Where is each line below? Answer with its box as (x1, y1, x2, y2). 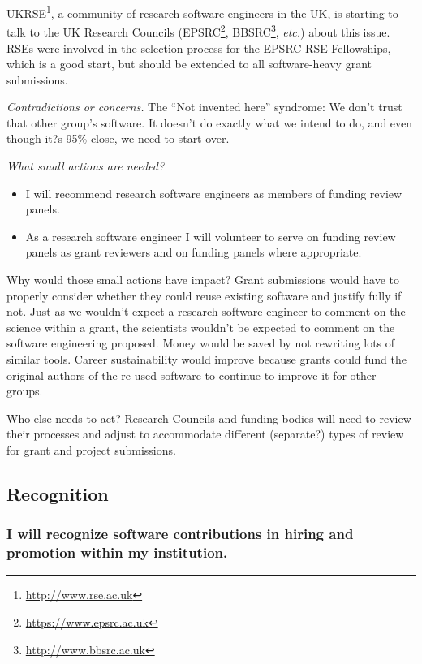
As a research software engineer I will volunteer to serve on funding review (25, 227, 396, 244)
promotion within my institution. (6, 542, 228, 563)
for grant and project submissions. (6, 441, 176, 458)
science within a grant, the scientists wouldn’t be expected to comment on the (6, 318, 395, 335)
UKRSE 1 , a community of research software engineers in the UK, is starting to (6, 2, 398, 21)
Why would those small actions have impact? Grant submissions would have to (6, 271, 400, 288)
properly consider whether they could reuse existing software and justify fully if (6, 287, 402, 304)
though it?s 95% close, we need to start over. (6, 130, 230, 147)
